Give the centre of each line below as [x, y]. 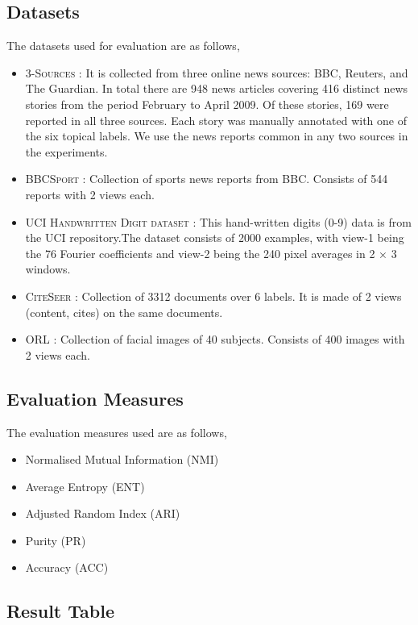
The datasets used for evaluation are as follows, [123, 46]
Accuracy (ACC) [67, 567]
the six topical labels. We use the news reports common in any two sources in [217, 136]
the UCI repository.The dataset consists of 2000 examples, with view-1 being [215, 237]
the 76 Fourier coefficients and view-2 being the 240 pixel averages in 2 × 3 [211, 253]
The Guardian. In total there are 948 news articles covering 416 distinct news [217, 88]
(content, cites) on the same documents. [124, 312]
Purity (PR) [56, 540]
